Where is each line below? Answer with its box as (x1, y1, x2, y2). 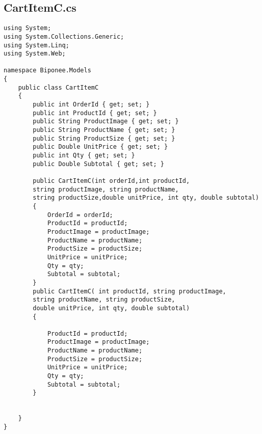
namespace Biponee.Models (4, 67, 91, 74)
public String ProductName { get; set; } (33, 126, 175, 134)
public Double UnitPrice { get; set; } (33, 143, 168, 151)
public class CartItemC (18, 84, 99, 91)
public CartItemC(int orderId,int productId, (33, 177, 190, 185)
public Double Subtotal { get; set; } (33, 160, 164, 168)
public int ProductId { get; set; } (33, 109, 157, 117)
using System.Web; (4, 50, 66, 58)
